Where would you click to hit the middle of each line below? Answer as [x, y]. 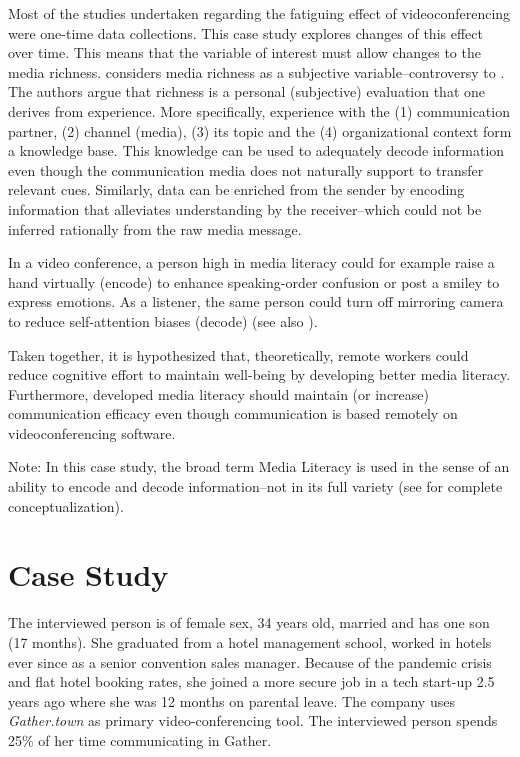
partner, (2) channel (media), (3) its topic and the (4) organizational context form [260, 130]
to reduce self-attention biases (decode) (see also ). [163, 320]
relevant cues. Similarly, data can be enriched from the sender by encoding [236, 189]
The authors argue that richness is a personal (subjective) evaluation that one [247, 91]
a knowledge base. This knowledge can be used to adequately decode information [256, 150]
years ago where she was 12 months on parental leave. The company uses [231, 700]
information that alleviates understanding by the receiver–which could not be [245, 208]
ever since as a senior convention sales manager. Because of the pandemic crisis [250, 661]
